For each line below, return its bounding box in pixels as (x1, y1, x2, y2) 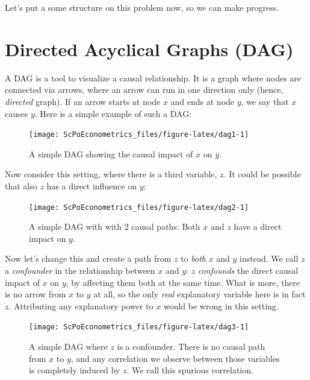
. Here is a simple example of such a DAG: (34, 107, 192, 119)
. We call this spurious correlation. (126, 364, 253, 376)
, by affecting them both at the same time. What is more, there (66, 276, 300, 288)
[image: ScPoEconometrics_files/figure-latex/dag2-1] (29, 203, 249, 212)
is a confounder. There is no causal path (117, 340, 265, 352)
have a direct (234, 220, 282, 233)
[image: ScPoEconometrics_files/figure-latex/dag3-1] (29, 323, 249, 332)
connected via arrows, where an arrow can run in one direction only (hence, (5, 83, 284, 96)
